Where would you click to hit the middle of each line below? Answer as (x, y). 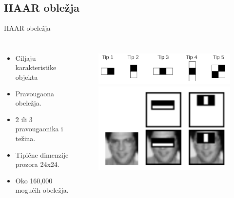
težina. (25, 138)
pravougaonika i (39, 129)
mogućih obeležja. (42, 190)
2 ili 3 (24, 119)
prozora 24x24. (37, 164)
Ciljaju (26, 58)
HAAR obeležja (27, 28)
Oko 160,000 (34, 180)
